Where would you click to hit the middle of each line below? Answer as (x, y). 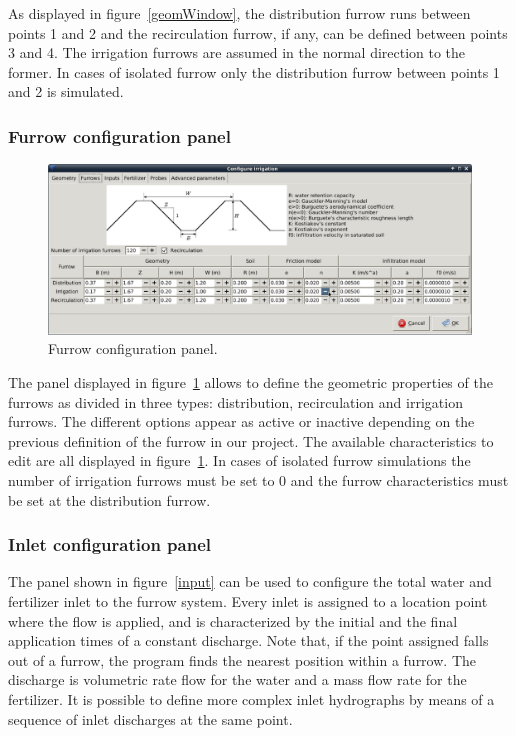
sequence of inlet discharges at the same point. (150, 718)
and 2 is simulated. (66, 91)
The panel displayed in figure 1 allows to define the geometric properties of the (250, 381)
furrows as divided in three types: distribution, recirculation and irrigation (235, 401)
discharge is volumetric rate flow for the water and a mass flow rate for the (237, 679)
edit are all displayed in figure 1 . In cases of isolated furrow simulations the (239, 460)
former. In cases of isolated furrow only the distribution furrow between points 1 (254, 71)
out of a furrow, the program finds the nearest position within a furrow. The (242, 659)
